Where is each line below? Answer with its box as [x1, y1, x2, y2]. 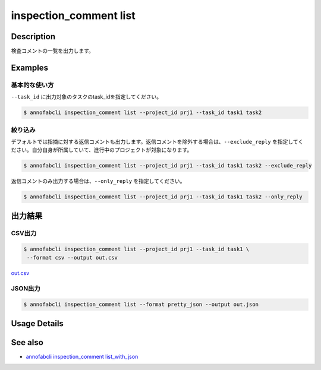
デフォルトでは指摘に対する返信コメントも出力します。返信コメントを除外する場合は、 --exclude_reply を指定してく [11, 138, 304, 145]
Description [11, 31, 56, 42]
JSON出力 [11, 284, 41, 292]
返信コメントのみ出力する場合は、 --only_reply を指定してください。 [11, 178, 185, 185]
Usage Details [11, 318, 64, 328]
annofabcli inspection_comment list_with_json [26, 353, 139, 360]
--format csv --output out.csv [27, 254, 118, 261]
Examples [11, 62, 49, 72]
